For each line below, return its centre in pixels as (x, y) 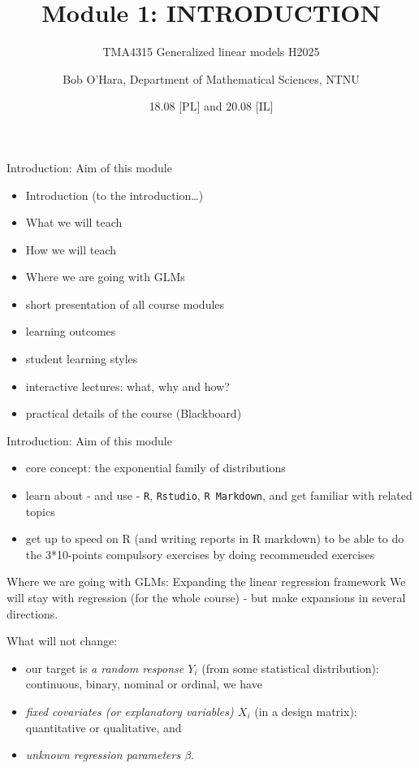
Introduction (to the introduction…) (114, 195)
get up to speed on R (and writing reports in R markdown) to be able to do (215, 538)
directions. (32, 613)
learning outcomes (71, 331)
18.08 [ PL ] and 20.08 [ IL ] (211, 106)
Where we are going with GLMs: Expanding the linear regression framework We (206, 581)
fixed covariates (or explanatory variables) (130, 712)
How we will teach (71, 249)
